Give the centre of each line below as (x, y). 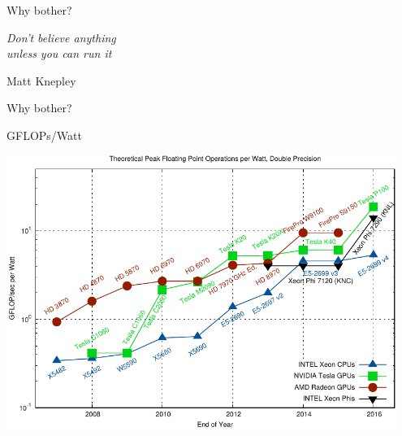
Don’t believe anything (61, 37)
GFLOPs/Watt (44, 135)
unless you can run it (59, 53)
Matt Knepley (41, 80)
